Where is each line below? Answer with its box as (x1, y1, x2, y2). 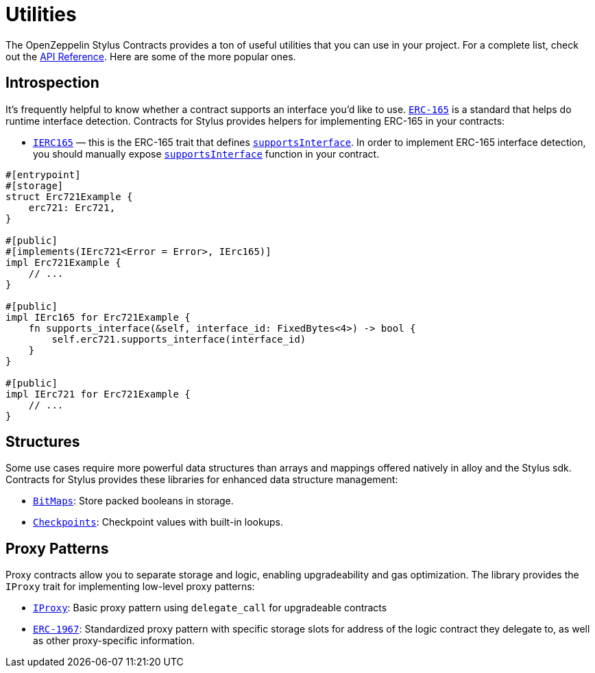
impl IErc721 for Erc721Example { (5, 388, 191, 400)
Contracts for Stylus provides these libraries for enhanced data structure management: (5, 474, 398, 486)
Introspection (5, 74, 99, 92)
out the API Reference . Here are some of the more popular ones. (5, 50, 296, 62)
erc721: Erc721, (28, 201, 116, 213)
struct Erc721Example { (5, 191, 133, 202)
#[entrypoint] (5, 169, 81, 180)
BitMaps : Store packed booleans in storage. (33, 495, 234, 507)
